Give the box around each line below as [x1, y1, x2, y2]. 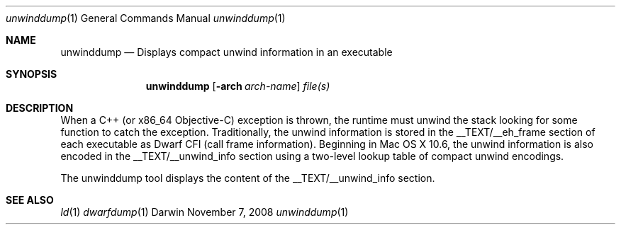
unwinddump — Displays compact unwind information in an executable [60, 46, 393, 58]
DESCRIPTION [6, 102, 74, 114]
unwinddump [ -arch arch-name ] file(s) [145, 80, 330, 92]
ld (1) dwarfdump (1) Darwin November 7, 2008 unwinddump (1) [60, 206, 349, 218]
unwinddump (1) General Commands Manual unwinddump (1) [6, 12, 286, 24]
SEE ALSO [6, 194, 54, 206]
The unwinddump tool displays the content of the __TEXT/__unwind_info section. [60, 172, 435, 184]
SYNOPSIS [6, 68, 57, 80]
